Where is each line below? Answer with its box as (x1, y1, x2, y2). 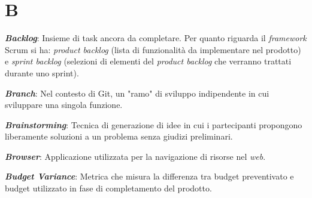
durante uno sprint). (5, 66, 79, 79)
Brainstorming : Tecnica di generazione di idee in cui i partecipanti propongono (5, 118, 302, 131)
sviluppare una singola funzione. (5, 98, 123, 111)
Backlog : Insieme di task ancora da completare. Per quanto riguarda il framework (5, 32, 307, 44)
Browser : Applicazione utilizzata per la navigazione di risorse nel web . (5, 150, 266, 162)
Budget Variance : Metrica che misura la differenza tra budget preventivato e (5, 170, 294, 182)
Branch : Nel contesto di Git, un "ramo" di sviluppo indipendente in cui (5, 86, 269, 99)
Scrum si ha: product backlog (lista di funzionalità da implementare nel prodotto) (5, 43, 301, 55)
